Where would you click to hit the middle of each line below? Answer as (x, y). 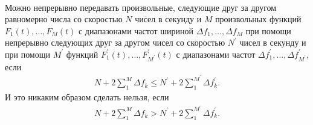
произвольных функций (258, 19)
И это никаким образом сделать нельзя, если (87, 97)
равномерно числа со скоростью (64, 19)
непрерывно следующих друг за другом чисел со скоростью (115, 42)
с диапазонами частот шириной (136, 30)
